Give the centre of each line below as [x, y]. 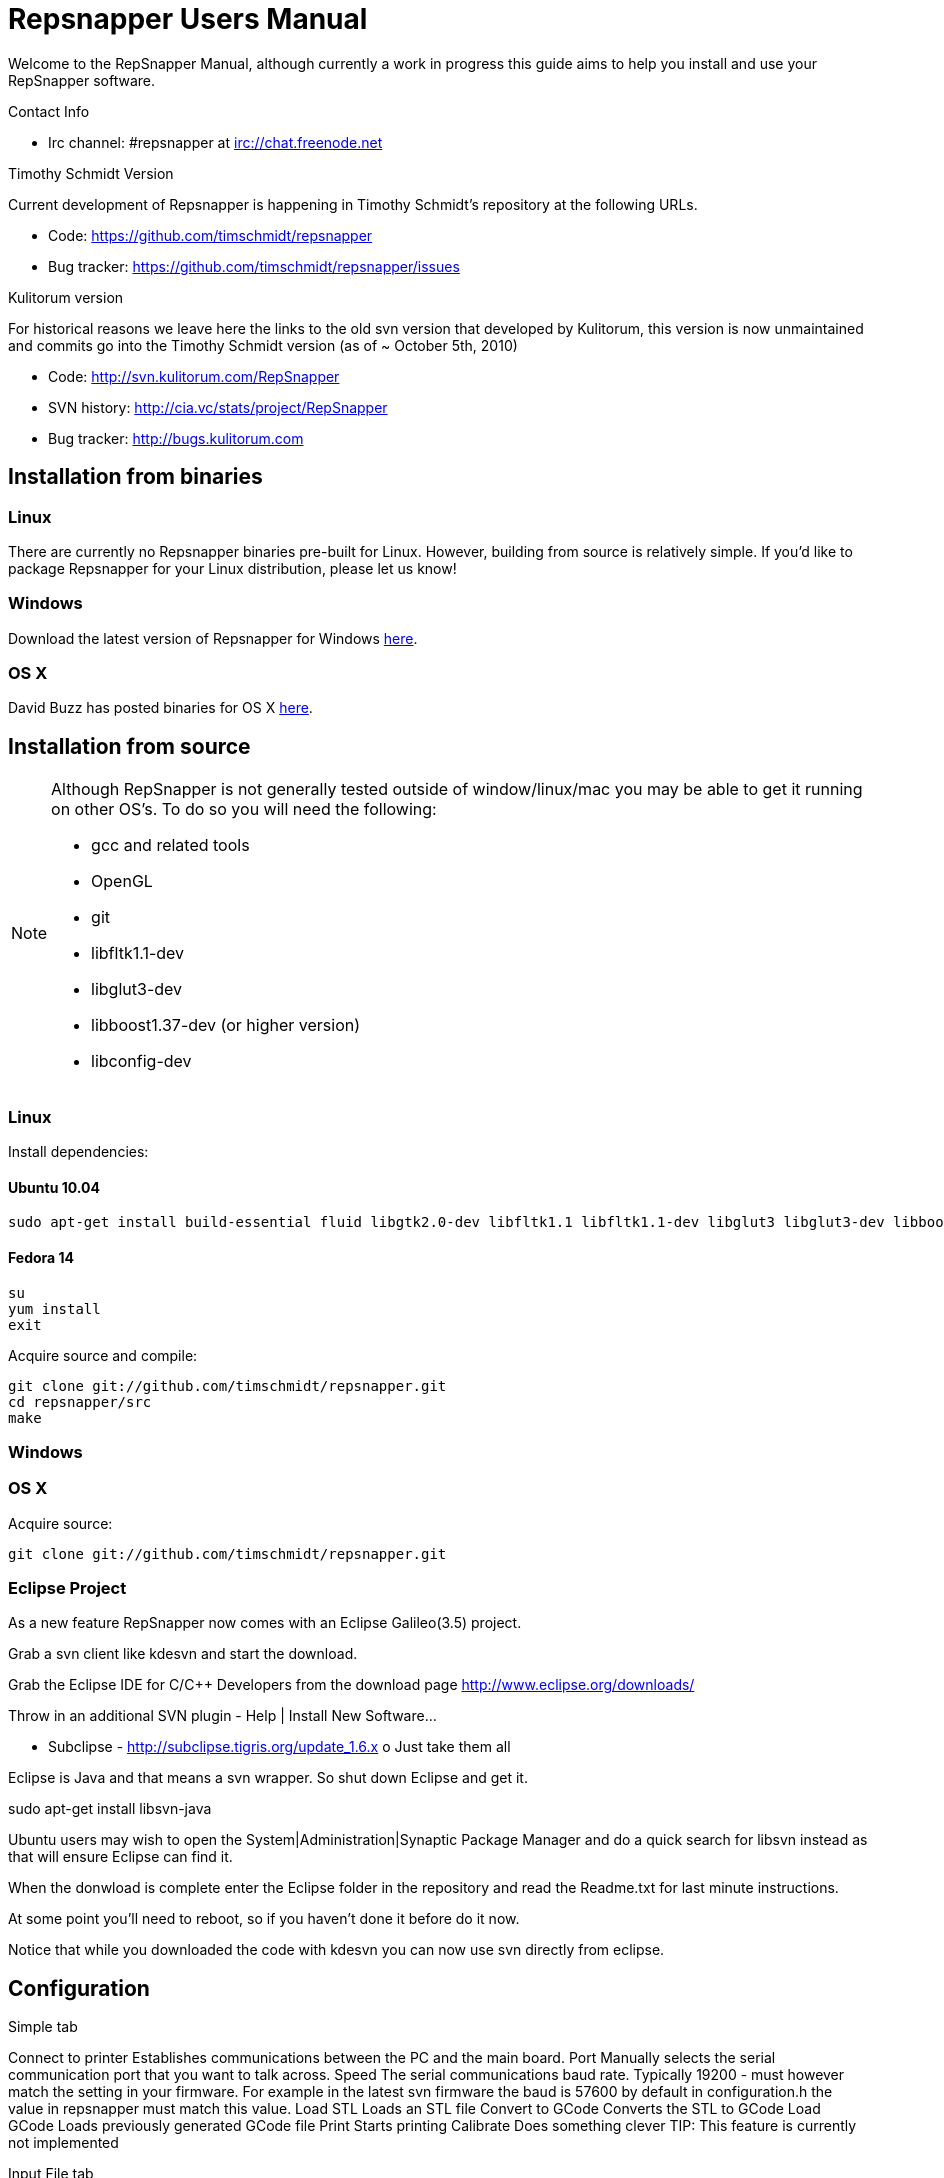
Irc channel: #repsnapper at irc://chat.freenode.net [215, 142]
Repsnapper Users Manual [188, 19]
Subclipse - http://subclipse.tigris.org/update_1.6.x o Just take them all [279, 1747]
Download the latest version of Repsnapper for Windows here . [213, 638]
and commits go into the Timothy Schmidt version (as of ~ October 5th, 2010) [263, 345]
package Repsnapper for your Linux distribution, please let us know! [232, 568]
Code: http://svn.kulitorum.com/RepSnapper [194, 376]
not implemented [63, 2143]
